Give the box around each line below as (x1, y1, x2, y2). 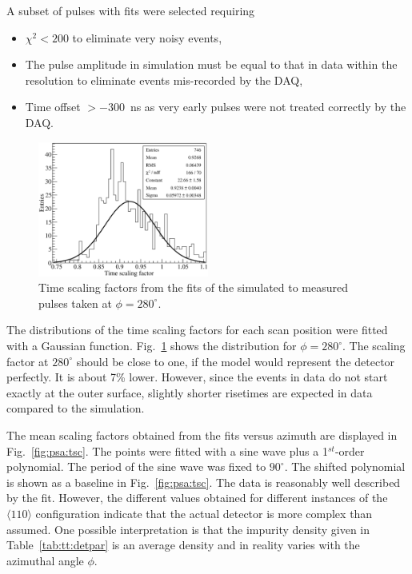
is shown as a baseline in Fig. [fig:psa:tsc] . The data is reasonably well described (6, 473, 401, 490)
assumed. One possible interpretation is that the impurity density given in (6, 520, 370, 537)
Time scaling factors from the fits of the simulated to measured (38, 279, 349, 296)
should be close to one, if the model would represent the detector (76, 353, 395, 369)
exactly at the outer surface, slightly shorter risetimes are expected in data (6, 384, 373, 401)
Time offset (25, 98, 81, 115)
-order (334, 442, 365, 459)
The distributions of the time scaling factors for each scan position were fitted (6, 321, 388, 338)
